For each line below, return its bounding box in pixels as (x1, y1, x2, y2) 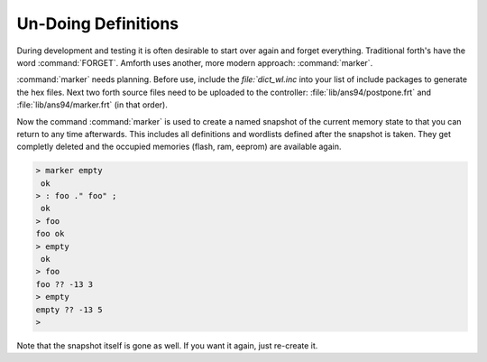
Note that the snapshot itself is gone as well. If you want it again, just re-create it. (16, 339, 318, 351)
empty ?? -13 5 (35, 304, 103, 315)
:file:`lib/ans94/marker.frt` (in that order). (16, 99, 169, 110)
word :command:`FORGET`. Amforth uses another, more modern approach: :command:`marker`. (16, 57, 373, 68)
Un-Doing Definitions (16, 14, 179, 33)
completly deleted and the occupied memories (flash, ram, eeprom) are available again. (16, 141, 342, 153)
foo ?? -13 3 (35, 279, 94, 289)
